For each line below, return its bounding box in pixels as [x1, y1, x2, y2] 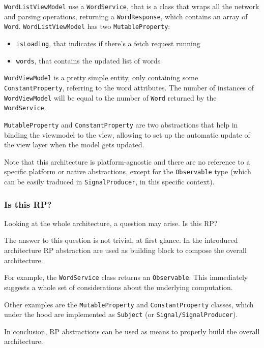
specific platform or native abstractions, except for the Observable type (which [4, 166, 251, 177]
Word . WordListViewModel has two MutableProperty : [4, 21, 170, 31]
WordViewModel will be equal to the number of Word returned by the [4, 92, 217, 103]
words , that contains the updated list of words [16, 55, 161, 66]
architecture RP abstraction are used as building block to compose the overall [4, 245, 247, 256]
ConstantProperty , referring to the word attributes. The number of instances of [4, 82, 254, 92]
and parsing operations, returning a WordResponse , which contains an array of [4, 11, 248, 21]
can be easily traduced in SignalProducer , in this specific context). [4, 176, 215, 186]
